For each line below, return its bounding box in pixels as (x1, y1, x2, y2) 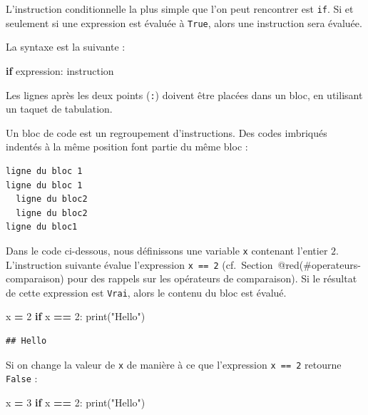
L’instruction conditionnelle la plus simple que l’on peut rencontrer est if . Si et (6, 1, 354, 16)
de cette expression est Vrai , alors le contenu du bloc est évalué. (6, 285, 287, 299)
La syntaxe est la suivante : (6, 39, 126, 54)
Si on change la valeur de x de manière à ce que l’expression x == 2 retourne (6, 357, 342, 372)
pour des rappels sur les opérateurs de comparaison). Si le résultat (67, 271, 357, 286)
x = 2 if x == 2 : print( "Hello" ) (6, 309, 145, 324)
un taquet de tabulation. (6, 101, 113, 116)
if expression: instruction (6, 63, 114, 78)
